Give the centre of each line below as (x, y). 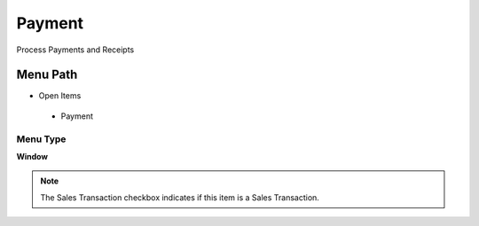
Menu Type (41, 139)
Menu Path (47, 75)
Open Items (60, 96)
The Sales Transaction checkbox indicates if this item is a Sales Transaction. (180, 197)
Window (32, 156)
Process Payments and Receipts (75, 50)
